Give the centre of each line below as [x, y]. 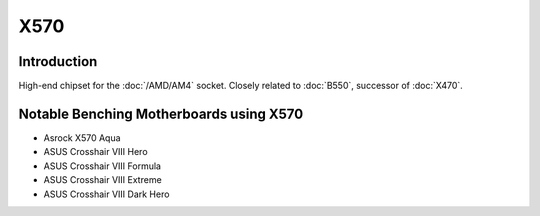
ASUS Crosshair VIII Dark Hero [106, 194]
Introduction [58, 61]
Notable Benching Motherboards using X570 [161, 113]
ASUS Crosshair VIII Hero [96, 152]
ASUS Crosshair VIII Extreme [102, 180]
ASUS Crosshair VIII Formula [102, 166]
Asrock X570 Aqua [82, 137]
